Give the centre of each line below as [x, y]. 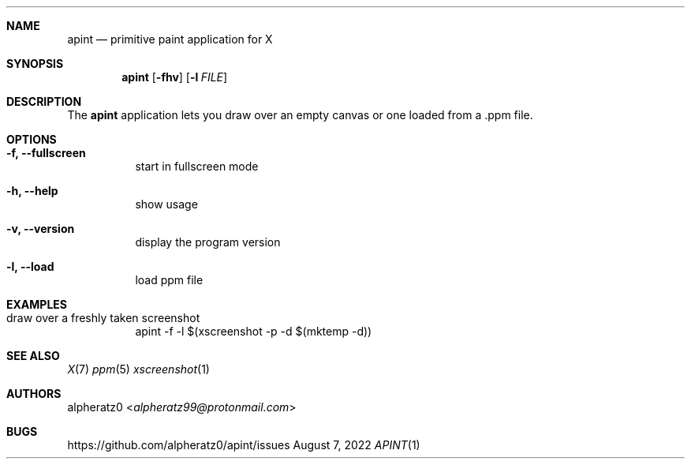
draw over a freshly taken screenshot [103, 318]
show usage [166, 204]
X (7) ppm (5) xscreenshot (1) [138, 369]
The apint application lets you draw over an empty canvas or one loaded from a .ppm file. [300, 115]
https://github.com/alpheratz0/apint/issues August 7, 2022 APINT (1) [244, 445]
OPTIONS [32, 139]
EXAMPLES [37, 304]
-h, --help [32, 191]
